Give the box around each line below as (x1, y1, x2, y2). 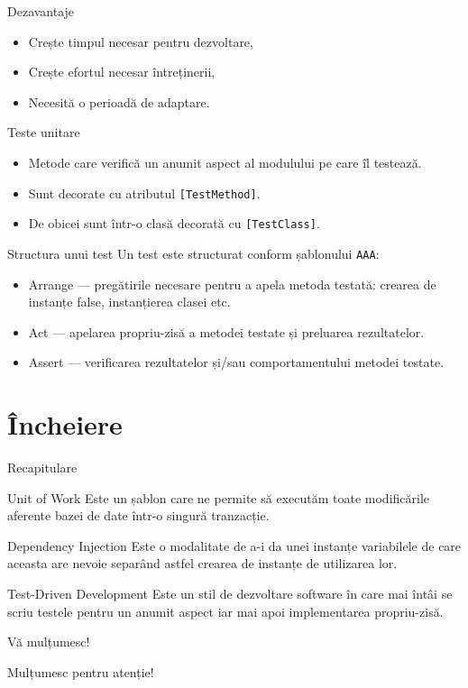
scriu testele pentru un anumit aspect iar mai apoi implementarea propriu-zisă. (7, 601, 444, 620)
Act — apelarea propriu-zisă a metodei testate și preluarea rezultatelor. (28, 322, 425, 341)
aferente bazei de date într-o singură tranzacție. (7, 506, 270, 525)
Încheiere (7, 406, 123, 443)
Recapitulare (7, 458, 78, 477)
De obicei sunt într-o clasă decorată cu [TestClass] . (28, 214, 320, 233)
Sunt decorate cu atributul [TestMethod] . (28, 183, 261, 202)
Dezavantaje (7, 2, 75, 20)
